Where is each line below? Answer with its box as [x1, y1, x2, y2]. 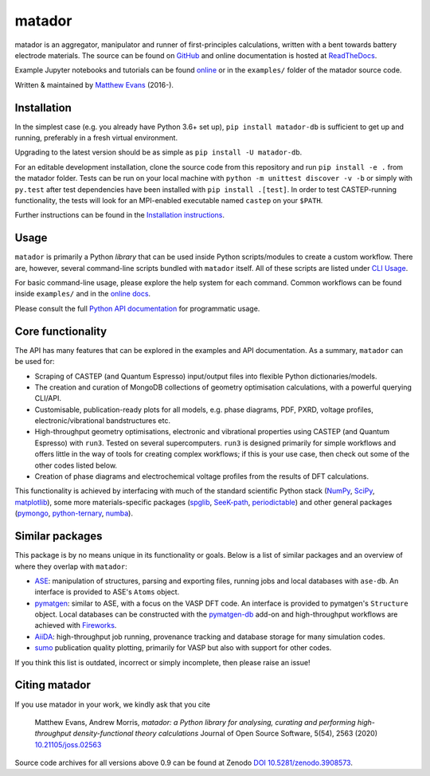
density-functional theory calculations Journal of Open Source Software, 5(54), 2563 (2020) [72, 729, 378, 739]
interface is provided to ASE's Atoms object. [34, 587, 180, 597]
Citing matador [14, 678, 91, 692]
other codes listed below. [34, 461, 118, 470]
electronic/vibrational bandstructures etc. [34, 416, 171, 425]
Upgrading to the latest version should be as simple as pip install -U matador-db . [14, 147, 303, 157]
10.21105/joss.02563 [34, 739, 102, 749]
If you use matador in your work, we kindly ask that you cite [14, 700, 211, 709]
